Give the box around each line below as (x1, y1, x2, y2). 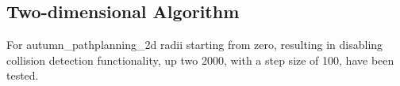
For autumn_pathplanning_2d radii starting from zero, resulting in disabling (6, 36, 383, 53)
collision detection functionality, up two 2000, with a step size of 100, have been (6, 51, 394, 68)
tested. (6, 67, 39, 84)
